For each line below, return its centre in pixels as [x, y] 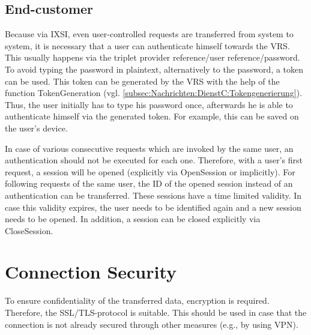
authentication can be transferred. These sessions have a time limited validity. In [153, 195]
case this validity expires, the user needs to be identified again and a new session [153, 207]
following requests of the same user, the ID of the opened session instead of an [149, 183]
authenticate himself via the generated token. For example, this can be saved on [152, 116]
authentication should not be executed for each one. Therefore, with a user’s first [154, 160]
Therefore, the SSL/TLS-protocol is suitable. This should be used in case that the [156, 312]
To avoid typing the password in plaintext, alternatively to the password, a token [154, 69]
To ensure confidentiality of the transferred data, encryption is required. [137, 300]
